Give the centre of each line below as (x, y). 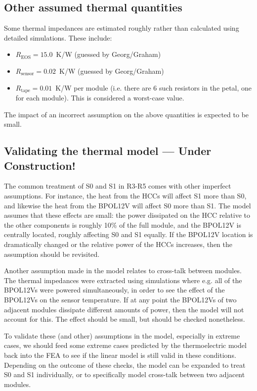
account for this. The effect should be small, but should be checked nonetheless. (125, 319)
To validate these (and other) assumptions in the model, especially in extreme (122, 335)
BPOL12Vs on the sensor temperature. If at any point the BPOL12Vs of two (120, 299)
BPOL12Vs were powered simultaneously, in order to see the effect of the (114, 290)
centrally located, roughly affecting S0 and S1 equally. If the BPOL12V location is (128, 234)
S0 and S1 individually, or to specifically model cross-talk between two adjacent (125, 374)
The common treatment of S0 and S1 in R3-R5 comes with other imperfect (118, 186)
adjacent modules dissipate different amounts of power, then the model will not (124, 309)
